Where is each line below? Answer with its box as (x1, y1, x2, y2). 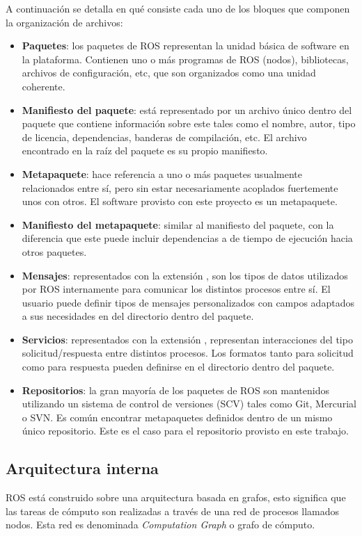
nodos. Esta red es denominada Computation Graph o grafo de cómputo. (6, 517, 315, 532)
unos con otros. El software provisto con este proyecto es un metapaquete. (22, 194, 338, 209)
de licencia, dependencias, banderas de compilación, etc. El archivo (22, 129, 307, 144)
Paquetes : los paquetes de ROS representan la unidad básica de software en (22, 38, 349, 53)
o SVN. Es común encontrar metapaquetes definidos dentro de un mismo (22, 409, 333, 424)
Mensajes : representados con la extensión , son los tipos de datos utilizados (22, 268, 348, 282)
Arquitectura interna (6, 457, 159, 479)
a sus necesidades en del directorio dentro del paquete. (22, 309, 254, 323)
